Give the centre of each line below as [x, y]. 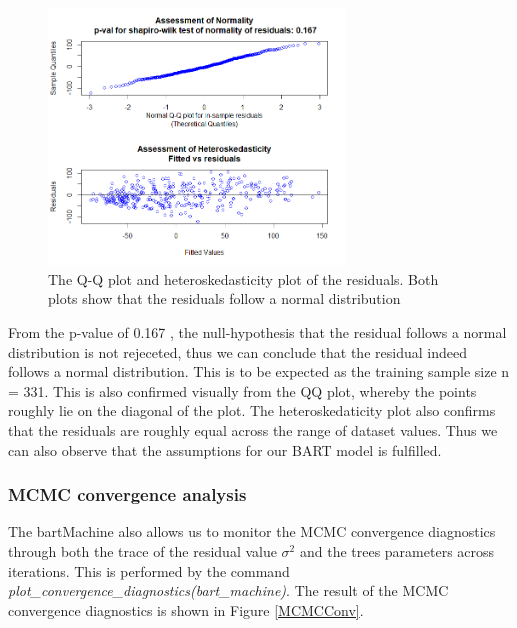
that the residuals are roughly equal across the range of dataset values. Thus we [253, 429]
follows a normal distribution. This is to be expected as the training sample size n [259, 371]
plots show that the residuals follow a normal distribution [224, 298]
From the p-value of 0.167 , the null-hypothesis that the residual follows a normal [257, 331]
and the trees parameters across [397, 550]
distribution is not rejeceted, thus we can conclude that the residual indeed [237, 351]
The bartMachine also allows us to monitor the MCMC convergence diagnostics [252, 531]
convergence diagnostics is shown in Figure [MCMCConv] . [186, 609]
